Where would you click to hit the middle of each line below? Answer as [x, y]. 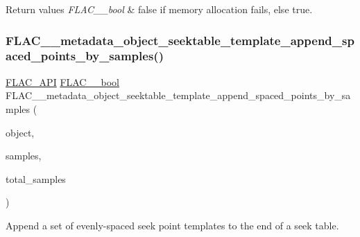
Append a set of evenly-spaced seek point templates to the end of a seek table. [172, 225]
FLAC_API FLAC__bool [62, 81]
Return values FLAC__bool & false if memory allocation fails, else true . [159, 9]
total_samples [36, 178]
